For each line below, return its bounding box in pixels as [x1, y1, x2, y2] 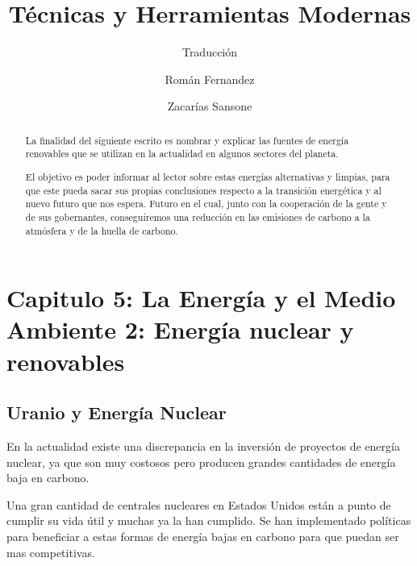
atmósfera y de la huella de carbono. [25, 223, 178, 237]
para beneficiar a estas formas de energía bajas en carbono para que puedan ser [6, 527, 399, 544]
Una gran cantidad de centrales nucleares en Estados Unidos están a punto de [6, 496, 391, 513]
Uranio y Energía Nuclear [6, 400, 227, 425]
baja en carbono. [6, 469, 90, 486]
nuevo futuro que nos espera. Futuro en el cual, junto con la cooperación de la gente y [25, 197, 387, 210]
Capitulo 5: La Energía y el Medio [6, 281, 396, 314]
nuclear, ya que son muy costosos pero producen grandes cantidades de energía [6, 453, 396, 470]
